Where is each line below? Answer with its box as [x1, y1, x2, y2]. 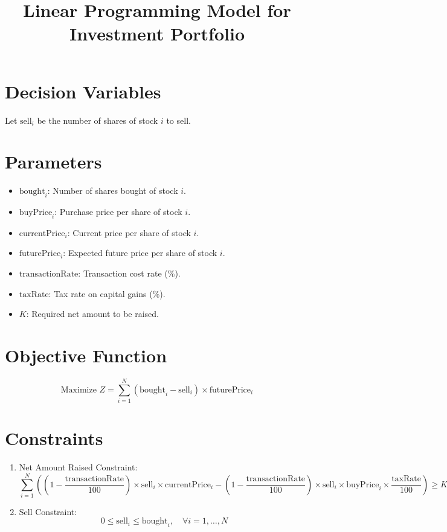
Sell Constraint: [19, 505, 77, 518]
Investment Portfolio [69, 21, 245, 46]
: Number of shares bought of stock [47, 184, 178, 197]
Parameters [5, 149, 102, 174]
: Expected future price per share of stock [63, 246, 217, 259]
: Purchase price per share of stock [54, 205, 182, 218]
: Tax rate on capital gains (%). [48, 287, 166, 300]
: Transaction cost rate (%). [78, 267, 181, 279]
